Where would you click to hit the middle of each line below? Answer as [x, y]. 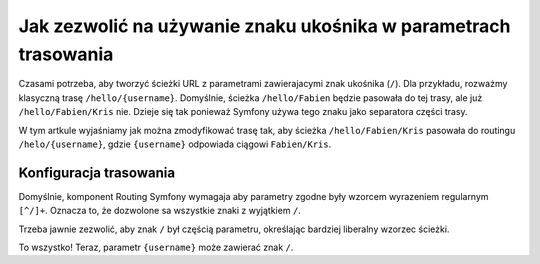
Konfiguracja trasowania [96, 172]
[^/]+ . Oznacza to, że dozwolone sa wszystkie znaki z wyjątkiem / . [160, 211]
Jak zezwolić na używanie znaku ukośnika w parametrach [264, 26]
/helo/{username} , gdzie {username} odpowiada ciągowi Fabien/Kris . [175, 144]
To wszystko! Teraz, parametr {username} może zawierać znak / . [156, 247]
